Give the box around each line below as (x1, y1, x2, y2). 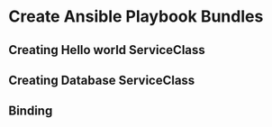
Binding (8, 104, 53, 119)
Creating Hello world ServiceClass (8, 42, 206, 58)
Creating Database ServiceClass (8, 72, 195, 87)
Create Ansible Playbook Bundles (8, 6, 264, 27)
